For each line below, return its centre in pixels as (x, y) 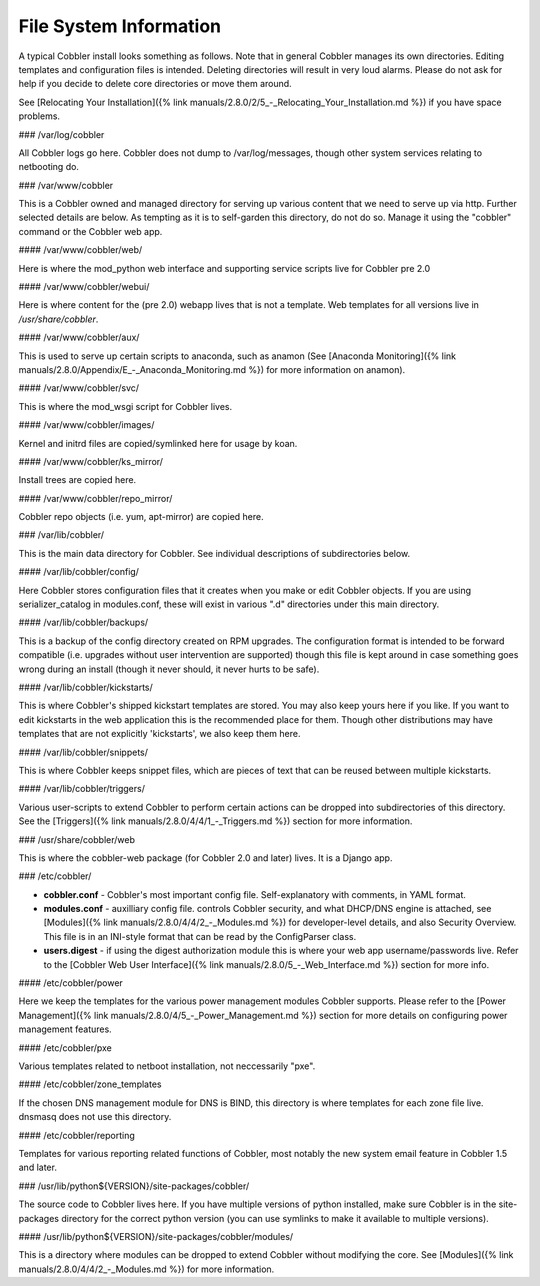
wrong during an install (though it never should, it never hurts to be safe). (169, 669)
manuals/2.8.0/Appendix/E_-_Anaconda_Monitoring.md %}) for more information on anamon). (212, 369)
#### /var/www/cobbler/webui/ (84, 287)
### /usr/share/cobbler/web (76, 839)
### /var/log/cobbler (61, 134)
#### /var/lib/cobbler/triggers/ (81, 789)
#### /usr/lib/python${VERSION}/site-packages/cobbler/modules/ (156, 1236)
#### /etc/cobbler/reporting (76, 1135)
